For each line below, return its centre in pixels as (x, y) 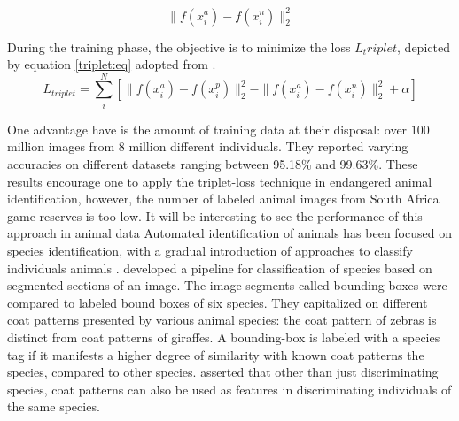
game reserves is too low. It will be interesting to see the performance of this (215, 215)
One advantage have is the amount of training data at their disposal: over (207, 129)
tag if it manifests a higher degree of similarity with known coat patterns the (216, 354)
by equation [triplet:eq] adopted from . (112, 64)
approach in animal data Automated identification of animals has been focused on (229, 233)
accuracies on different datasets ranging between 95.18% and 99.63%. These (213, 164)
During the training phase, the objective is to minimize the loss (179, 46)
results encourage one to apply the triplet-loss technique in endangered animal (220, 181)
